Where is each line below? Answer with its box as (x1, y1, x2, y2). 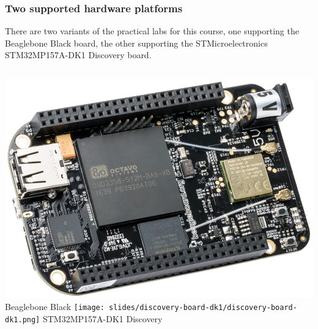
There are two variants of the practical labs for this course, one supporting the (5, 25, 299, 37)
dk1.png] (5, 316, 40, 325)
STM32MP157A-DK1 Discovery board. (5, 48, 152, 61)
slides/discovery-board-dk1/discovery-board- (109, 303, 297, 312)
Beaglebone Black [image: (5, 300, 105, 313)
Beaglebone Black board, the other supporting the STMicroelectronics (5, 36, 268, 49)
